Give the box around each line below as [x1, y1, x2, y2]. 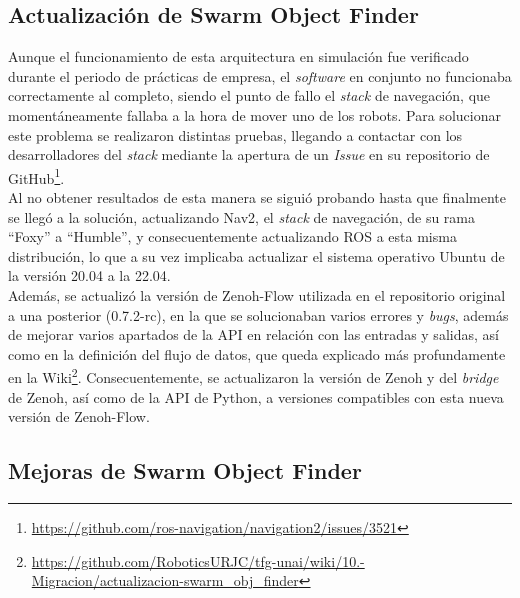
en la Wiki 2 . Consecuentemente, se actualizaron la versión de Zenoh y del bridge [8, 364, 499, 388]
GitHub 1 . [8, 164, 65, 188]
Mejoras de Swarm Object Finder [8, 455, 362, 486]
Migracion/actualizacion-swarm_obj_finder [31, 570, 299, 591]
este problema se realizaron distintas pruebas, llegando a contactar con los [8, 124, 463, 145]
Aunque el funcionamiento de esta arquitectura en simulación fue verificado [8, 46, 469, 67]
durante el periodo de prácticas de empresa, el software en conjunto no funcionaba [8, 65, 512, 86]
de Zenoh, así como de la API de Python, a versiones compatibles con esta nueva [8, 386, 504, 407]
